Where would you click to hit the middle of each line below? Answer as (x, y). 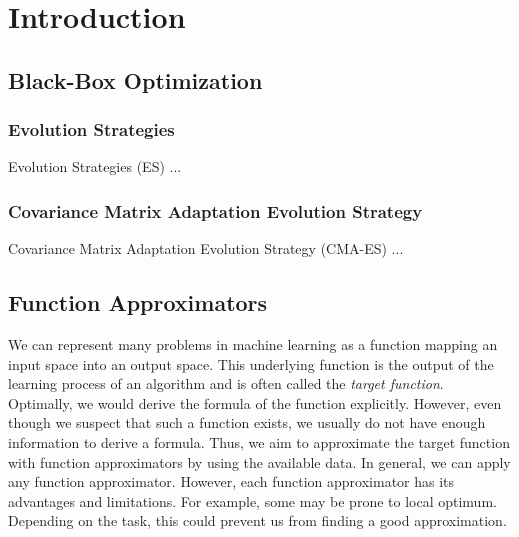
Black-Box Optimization (135, 79)
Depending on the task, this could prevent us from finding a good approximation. (257, 520)
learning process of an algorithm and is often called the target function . (226, 383)
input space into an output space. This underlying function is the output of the (251, 363)
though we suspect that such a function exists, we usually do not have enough (247, 422)
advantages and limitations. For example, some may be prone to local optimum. (252, 500)
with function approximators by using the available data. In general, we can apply (259, 461)
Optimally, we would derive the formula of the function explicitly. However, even (255, 402)
